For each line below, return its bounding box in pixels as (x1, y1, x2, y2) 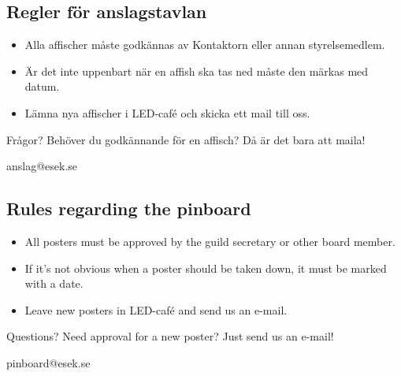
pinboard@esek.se (6, 354, 91, 370)
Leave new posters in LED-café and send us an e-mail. (24, 301, 288, 318)
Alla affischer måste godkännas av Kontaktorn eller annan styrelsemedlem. (24, 36, 385, 53)
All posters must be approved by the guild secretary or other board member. (24, 233, 395, 249)
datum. (24, 78, 60, 95)
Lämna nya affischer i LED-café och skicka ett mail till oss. (24, 104, 310, 121)
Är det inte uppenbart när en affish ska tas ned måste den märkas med (24, 62, 369, 79)
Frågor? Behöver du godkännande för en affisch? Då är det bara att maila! (6, 131, 366, 147)
